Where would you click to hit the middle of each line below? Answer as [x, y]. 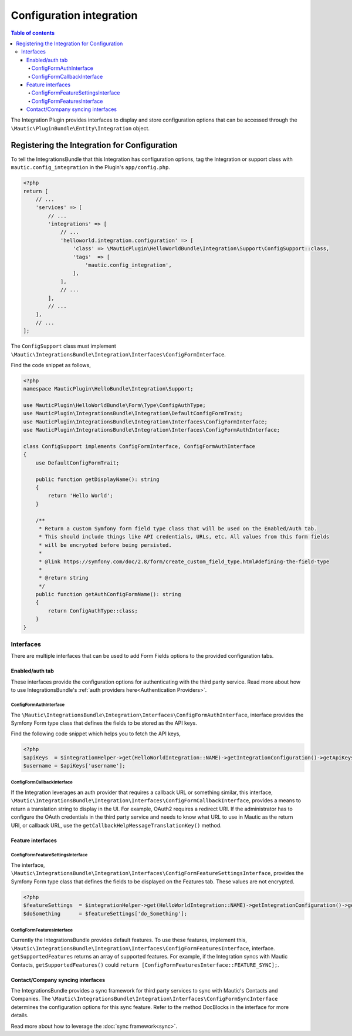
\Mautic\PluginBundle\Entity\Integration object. [80, 128]
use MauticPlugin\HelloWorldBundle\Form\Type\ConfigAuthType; [114, 406]
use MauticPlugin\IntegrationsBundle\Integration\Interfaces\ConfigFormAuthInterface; [152, 430]
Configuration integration [74, 15]
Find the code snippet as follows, [51, 365]
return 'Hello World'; [81, 496]
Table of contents [33, 33]
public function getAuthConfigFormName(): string [108, 594]
